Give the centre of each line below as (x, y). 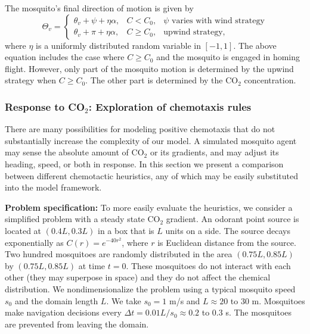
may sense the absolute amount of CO (75, 152)
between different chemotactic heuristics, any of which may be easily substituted (151, 175)
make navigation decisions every (63, 312)
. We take (124, 300)
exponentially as (34, 242)
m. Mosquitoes (278, 300)
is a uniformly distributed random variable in (118, 45)
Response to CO (45, 106)
